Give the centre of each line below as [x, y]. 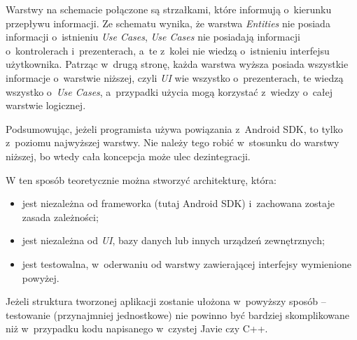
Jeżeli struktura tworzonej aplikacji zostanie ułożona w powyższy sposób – [166, 301]
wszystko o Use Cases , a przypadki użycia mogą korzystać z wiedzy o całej [169, 91]
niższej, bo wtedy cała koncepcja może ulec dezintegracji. [128, 156]
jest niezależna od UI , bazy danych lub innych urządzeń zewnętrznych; [173, 240]
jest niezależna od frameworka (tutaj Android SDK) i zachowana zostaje [178, 203]
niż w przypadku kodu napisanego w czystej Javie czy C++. [137, 328]
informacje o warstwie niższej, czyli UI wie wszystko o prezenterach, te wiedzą [175, 77]
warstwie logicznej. [46, 105]
